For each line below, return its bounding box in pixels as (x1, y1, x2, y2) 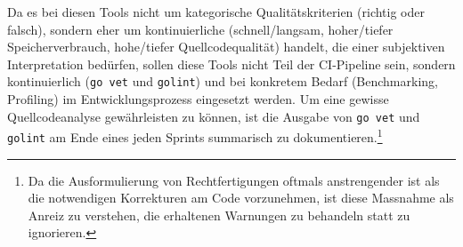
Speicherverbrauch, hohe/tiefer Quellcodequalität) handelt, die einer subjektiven (7, 37, 445, 56)
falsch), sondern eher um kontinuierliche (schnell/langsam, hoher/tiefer (7, 20, 394, 38)
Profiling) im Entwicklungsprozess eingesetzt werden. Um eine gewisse (7, 90, 389, 108)
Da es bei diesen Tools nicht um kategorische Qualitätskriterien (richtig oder (7, 3, 425, 20)
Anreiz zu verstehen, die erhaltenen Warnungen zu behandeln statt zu (28, 205, 410, 224)
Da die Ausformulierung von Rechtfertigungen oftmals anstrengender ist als (28, 171, 440, 189)
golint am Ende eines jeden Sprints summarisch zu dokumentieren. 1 (7, 125, 383, 146)
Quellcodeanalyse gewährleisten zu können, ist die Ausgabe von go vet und (7, 107, 420, 125)
